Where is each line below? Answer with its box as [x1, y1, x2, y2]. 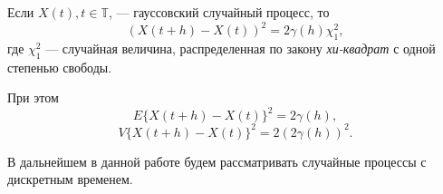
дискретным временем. [7, 170, 133, 189]
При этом [7, 88, 59, 107]
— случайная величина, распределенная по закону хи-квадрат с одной [45, 38, 436, 57]
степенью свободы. [7, 57, 112, 76]
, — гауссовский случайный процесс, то [108, 3, 330, 21]
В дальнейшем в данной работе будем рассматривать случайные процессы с [7, 151, 427, 170]
